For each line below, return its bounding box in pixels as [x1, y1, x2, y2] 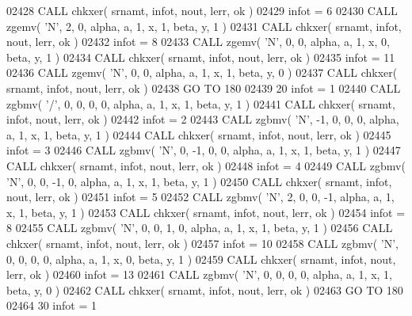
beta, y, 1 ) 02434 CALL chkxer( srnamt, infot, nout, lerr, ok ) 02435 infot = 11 [6, 48, 395, 65]
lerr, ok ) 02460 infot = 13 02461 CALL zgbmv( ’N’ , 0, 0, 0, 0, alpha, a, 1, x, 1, [6, 266, 393, 283]
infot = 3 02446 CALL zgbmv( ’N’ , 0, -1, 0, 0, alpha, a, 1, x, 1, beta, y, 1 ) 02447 [6, 142, 401, 158]
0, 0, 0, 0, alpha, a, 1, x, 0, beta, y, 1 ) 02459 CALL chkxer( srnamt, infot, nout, [6, 250, 396, 267]
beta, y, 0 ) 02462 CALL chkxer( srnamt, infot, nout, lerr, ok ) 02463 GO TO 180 [6, 281, 403, 298]
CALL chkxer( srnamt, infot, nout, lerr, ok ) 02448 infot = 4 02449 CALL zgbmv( [6, 157, 406, 173]
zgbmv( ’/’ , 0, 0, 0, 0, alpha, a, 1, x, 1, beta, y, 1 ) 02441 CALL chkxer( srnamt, [6, 95, 395, 112]
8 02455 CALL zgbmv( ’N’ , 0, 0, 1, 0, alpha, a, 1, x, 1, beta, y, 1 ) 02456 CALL [6, 219, 393, 236]
